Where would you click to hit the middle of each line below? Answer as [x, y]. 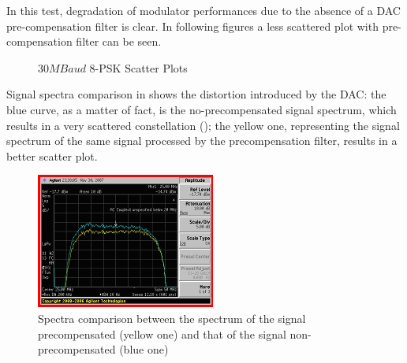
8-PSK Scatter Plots [138, 67]
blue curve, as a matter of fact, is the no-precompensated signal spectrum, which [202, 109]
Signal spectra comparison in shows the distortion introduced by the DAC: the [196, 94]
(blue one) [144, 349]
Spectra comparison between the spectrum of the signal [172, 318]
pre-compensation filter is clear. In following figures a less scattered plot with [192, 26]
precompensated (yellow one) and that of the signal [162, 333]
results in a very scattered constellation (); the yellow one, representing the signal [203, 125]
